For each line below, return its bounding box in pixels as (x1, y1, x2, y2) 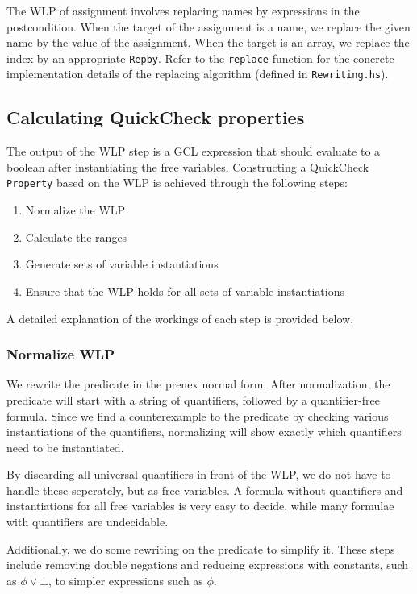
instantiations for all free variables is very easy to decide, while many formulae (6, 497, 394, 514)
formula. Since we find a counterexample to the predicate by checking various (6, 407, 389, 424)
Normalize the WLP (25, 201, 126, 218)
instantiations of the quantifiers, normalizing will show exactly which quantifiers (6, 423, 402, 440)
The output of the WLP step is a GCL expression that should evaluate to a (6, 143, 381, 160)
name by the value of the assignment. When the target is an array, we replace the (6, 34, 410, 51)
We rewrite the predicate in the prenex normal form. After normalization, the (6, 376, 390, 393)
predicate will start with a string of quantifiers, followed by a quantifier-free (6, 391, 380, 408)
